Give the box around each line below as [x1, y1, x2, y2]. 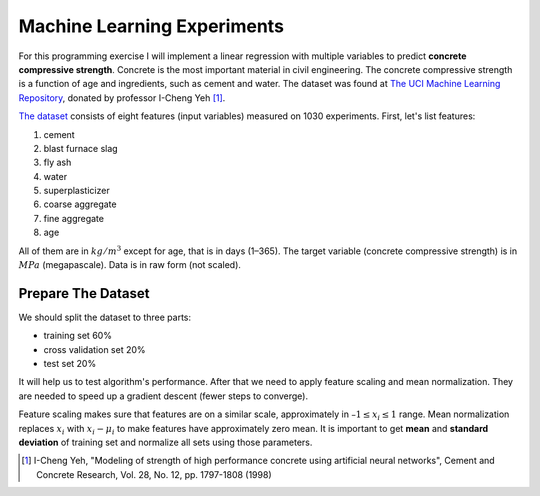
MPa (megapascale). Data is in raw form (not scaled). [18, 259, 242, 271]
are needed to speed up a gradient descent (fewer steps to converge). [18, 390, 309, 402]
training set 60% [43, 330, 112, 342]
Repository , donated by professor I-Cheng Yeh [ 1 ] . [18, 91, 226, 104]
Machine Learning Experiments [18, 15, 285, 37]
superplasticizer [43, 185, 110, 197]
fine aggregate [43, 212, 105, 224]
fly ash [43, 156, 72, 169]
